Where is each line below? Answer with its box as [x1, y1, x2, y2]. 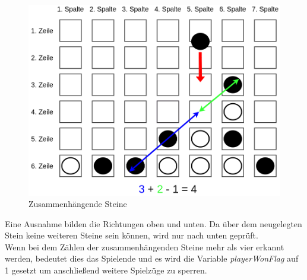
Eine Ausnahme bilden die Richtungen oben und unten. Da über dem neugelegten [5, 217, 302, 230]
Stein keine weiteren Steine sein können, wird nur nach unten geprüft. [5, 229, 258, 241]
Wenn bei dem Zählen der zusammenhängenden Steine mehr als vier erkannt [5, 240, 284, 253]
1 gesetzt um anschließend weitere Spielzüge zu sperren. [5, 264, 207, 276]
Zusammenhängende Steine [29, 198, 127, 210]
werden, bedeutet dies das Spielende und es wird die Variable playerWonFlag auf [5, 252, 299, 265]
